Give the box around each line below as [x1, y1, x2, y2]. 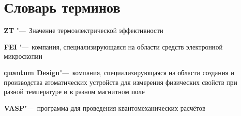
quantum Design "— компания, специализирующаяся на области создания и [4, 67, 234, 77]
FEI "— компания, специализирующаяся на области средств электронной [4, 41, 223, 51]
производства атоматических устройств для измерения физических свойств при [4, 77, 238, 87]
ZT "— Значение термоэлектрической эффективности [4, 25, 164, 35]
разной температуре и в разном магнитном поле [4, 86, 145, 97]
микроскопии [4, 51, 43, 61]
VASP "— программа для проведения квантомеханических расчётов [4, 102, 206, 113]
